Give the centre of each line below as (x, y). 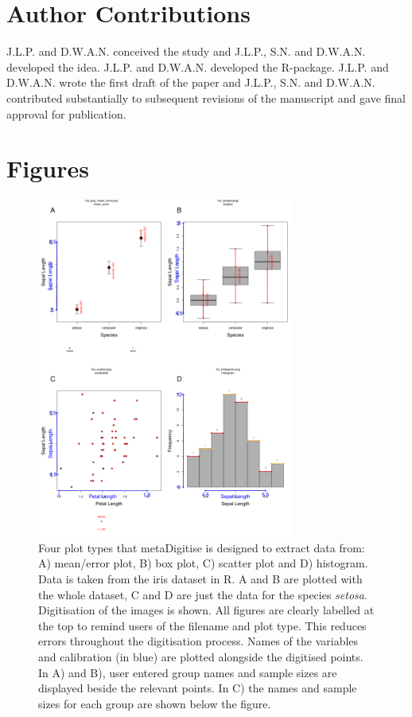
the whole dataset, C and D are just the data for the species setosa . (203, 594)
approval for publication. (66, 113)
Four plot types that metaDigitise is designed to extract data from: (202, 547)
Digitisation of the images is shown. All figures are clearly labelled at (206, 610)
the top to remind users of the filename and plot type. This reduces (202, 625)
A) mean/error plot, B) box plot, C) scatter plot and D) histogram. (203, 563)
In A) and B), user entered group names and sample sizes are (188, 672)
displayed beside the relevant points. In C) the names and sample (198, 688)
